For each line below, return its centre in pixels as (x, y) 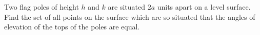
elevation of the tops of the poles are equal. (72, 27)
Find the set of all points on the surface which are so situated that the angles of (130, 16)
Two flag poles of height (42, 7)
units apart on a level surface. (204, 7)
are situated (126, 7)
